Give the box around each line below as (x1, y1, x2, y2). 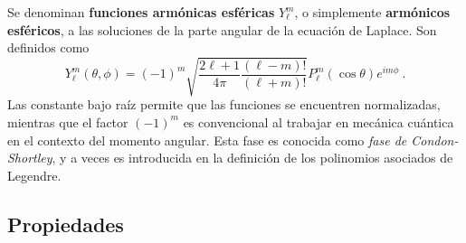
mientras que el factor (7, 112, 128, 131)
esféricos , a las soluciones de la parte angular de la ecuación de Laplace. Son (7, 20, 437, 39)
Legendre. (7, 165, 62, 184)
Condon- (411, 130, 459, 149)
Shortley (7, 148, 52, 167)
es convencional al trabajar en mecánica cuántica (183, 112, 454, 131)
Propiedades (7, 210, 124, 238)
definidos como (7, 38, 90, 57)
